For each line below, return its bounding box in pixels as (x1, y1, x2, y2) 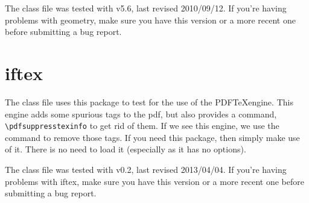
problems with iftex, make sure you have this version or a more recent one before (5, 175, 304, 187)
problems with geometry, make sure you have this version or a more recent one (5, 13, 296, 26)
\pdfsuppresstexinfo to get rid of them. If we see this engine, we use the (5, 119, 279, 132)
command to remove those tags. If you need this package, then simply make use (5, 131, 300, 143)
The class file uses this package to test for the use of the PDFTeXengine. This (5, 95, 293, 108)
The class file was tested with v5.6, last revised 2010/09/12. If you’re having (5, 2, 287, 14)
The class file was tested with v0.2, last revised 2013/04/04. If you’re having (5, 163, 287, 175)
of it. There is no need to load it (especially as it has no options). (5, 143, 246, 155)
